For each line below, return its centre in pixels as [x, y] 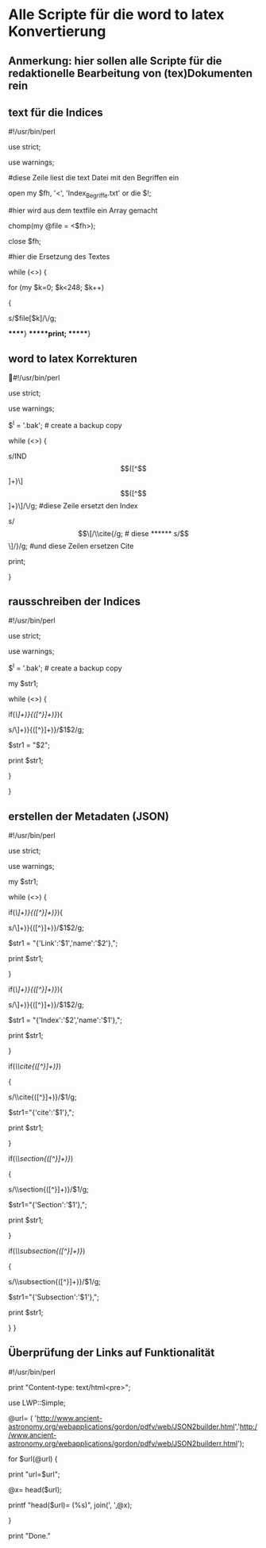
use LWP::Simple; [37, 1403]
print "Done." [30, 1535]
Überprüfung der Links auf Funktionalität [112, 1353]
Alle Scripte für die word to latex [116, 15]
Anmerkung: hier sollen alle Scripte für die [115, 61]
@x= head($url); [35, 1489]
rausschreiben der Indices [75, 602]
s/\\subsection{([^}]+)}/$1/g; [55, 1281]
